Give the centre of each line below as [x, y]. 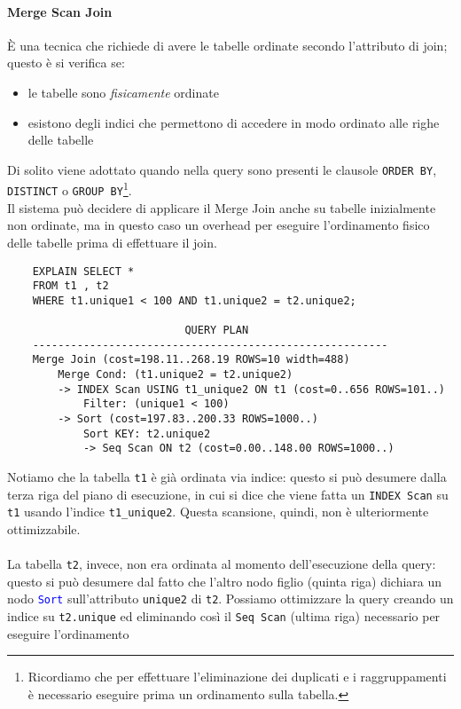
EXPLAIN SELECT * [83, 271]
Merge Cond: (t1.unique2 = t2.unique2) [176, 375]
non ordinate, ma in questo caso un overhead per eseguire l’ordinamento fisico [219, 225]
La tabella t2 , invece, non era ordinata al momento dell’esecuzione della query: [222, 564]
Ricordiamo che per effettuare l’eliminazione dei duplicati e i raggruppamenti [237, 677]
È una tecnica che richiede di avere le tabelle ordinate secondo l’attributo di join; [227, 45]
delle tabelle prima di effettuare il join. [112, 242]
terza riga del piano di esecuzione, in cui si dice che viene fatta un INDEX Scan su [228, 494]
